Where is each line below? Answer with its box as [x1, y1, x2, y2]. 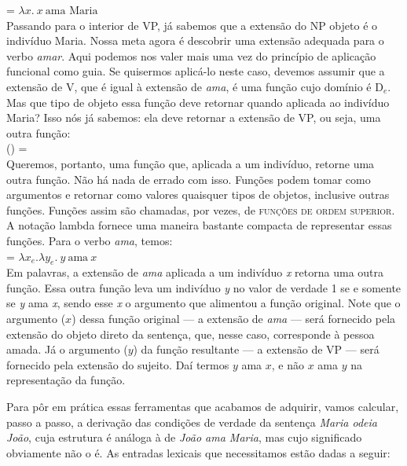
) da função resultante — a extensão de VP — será [133, 341, 379, 358]
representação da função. [6, 372, 126, 388]
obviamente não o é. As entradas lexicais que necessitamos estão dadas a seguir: [6, 444, 390, 460]
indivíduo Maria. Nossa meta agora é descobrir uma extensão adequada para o [6, 32, 384, 49]
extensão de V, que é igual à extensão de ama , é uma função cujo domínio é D [6, 78, 383, 94]
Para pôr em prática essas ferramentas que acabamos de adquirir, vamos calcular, [6, 398, 399, 415]
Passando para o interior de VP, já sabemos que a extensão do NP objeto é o [6, 17, 378, 33]
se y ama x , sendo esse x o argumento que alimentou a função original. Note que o [6, 295, 401, 311]
